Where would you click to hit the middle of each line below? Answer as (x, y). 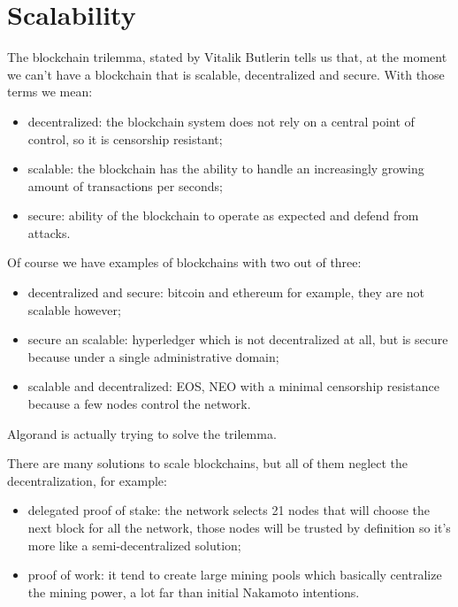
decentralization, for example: (87, 480)
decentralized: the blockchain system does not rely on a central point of (221, 121)
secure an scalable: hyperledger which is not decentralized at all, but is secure (238, 339)
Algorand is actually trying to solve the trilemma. (142, 433)
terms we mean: (50, 92)
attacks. (49, 232)
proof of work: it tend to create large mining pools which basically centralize (235, 575)
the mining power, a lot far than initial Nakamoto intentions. (194, 592)
